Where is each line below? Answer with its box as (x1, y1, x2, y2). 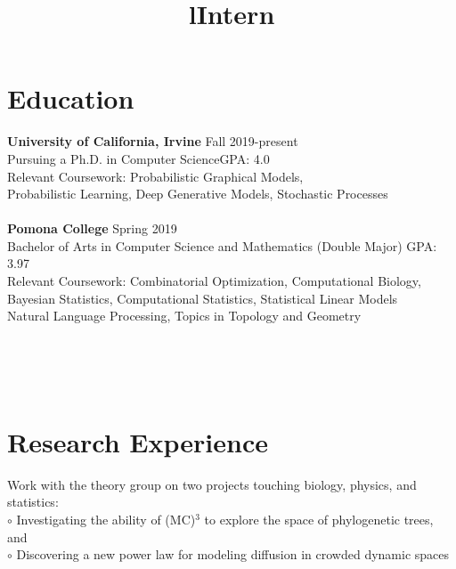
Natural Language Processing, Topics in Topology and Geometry (7, 306, 362, 325)
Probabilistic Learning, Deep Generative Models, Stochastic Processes (7, 184, 388, 203)
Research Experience (7, 423, 268, 459)
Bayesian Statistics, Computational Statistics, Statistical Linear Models (7, 289, 398, 307)
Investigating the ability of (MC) (16, 509, 196, 528)
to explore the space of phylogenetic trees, (204, 509, 434, 528)
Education (7, 80, 134, 117)
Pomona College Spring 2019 (7, 219, 177, 238)
